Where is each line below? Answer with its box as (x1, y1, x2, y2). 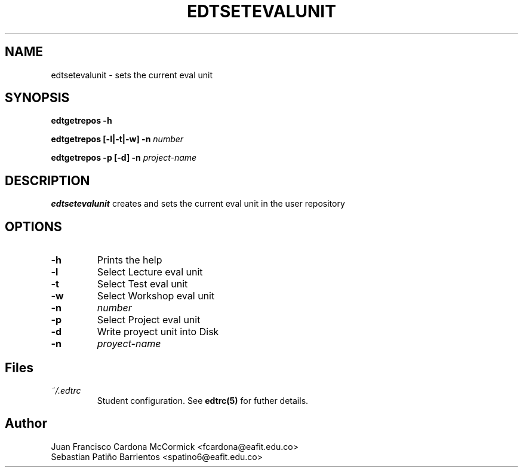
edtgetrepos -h (51, 115, 112, 126)
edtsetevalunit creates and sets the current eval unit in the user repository (51, 198, 345, 209)
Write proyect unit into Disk (97, 326, 219, 338)
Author (5, 416, 47, 431)
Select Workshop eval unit (97, 290, 215, 302)
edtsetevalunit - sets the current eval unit (51, 69, 213, 80)
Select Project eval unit (97, 314, 201, 326)
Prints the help (97, 254, 162, 266)
